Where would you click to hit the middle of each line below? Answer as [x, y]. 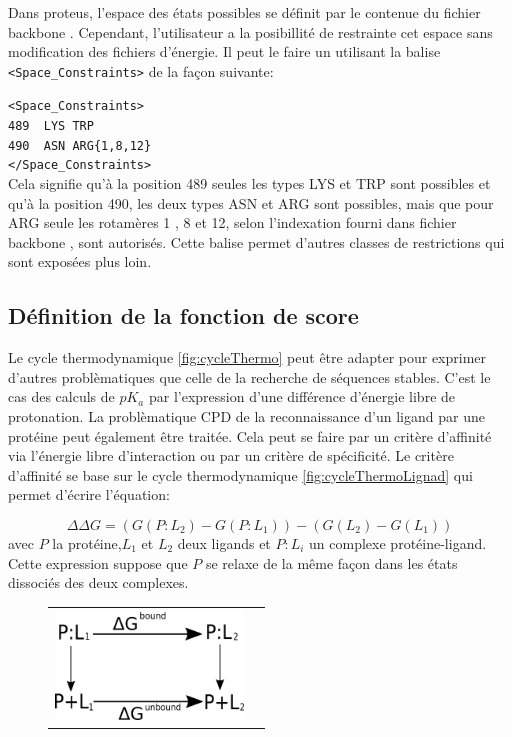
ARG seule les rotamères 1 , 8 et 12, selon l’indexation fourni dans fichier [232, 222]
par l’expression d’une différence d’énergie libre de [302, 396]
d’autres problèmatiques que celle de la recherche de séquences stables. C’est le [249, 376]
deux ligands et [224, 542]
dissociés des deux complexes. [98, 582]
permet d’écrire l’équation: [89, 494]
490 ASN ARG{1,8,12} [80, 145]
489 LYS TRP [51, 126]
